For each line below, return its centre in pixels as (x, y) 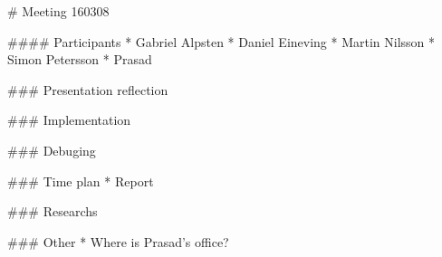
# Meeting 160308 (58, 11)
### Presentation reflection (88, 89)
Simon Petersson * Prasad (80, 59)
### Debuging (52, 150)
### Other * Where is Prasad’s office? (118, 241)
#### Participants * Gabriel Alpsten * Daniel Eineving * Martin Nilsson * (221, 41)
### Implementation (69, 120)
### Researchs (53, 211)
